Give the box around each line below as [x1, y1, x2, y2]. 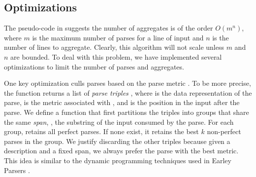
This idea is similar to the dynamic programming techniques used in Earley [4, 155, 231, 165]
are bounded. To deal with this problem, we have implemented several [10, 51, 222, 62]
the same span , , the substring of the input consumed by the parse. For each [4, 116, 234, 127]
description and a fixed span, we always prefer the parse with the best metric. [4, 145, 239, 156]
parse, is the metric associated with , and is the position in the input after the [4, 97, 240, 107]
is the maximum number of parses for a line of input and [32, 32, 204, 42]
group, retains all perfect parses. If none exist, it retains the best [4, 126, 199, 137]
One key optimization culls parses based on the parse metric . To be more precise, [4, 78, 251, 88]
